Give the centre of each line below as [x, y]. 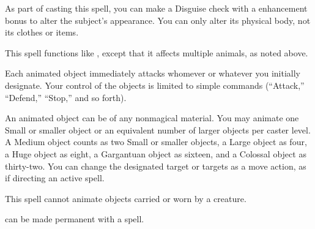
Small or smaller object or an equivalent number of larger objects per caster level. [158, 130]
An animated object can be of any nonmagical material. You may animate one [152, 118]
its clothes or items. [42, 32]
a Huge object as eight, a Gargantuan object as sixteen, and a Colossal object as [156, 153]
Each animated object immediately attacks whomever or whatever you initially [153, 73]
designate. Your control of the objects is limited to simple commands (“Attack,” [155, 85]
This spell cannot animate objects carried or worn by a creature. [126, 198]
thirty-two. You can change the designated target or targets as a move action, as [156, 166]
